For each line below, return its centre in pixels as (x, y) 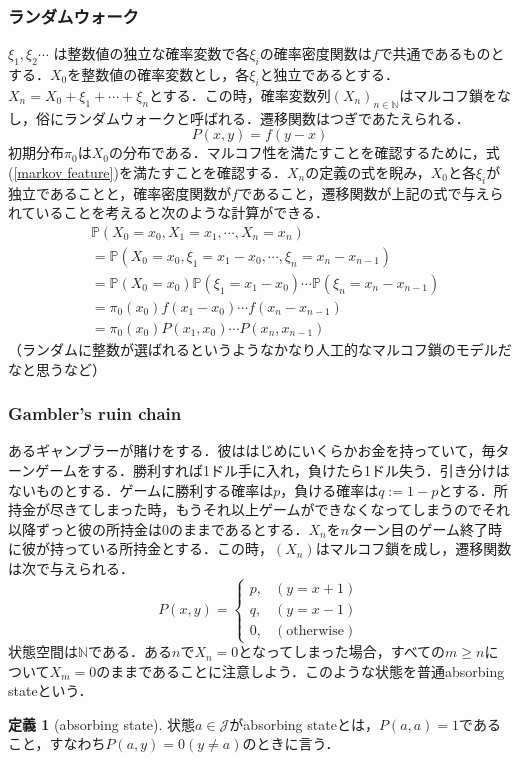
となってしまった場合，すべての (342, 651)
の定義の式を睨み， (368, 171)
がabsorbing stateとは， (304, 723)
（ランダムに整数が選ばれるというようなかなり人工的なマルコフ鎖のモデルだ (260, 348)
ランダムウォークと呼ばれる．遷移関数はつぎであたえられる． (266, 117)
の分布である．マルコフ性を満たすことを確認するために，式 (304, 152)
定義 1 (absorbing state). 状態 (102, 723)
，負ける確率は (329, 489)
